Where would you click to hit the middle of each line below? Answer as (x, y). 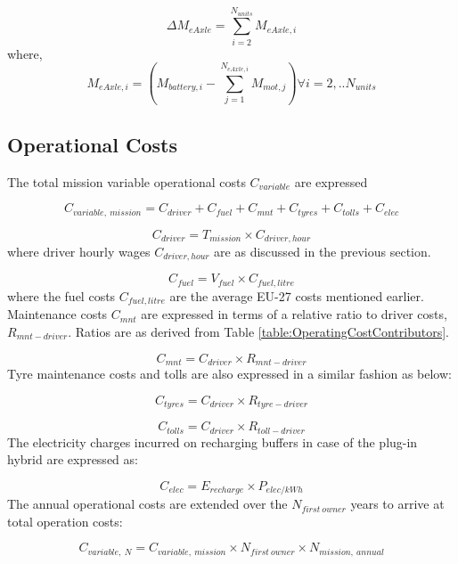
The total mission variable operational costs (127, 181)
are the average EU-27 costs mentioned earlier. (297, 295)
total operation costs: (65, 521)
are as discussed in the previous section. (323, 251)
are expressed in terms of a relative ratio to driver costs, (294, 314)
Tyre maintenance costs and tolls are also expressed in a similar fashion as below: (229, 373)
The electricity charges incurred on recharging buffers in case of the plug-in (213, 441)
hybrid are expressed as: (73, 459)
